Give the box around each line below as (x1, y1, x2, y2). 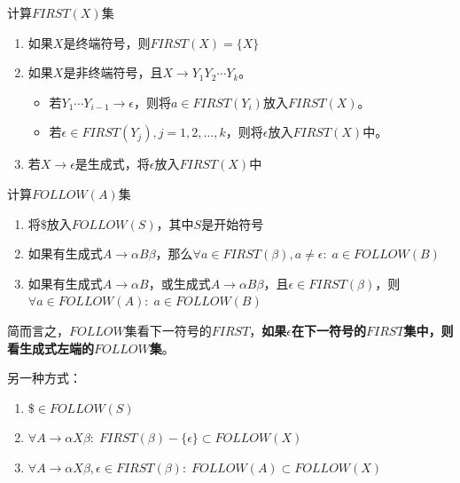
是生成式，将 (74, 154, 150, 173)
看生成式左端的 (7, 338, 94, 357)
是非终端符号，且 (63, 63, 163, 82)
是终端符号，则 (63, 33, 151, 51)
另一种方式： (7, 368, 82, 387)
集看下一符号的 (124, 321, 212, 339)
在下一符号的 (292, 321, 366, 339)
